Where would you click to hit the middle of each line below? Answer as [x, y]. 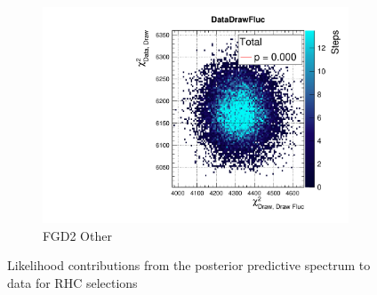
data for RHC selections [72, 282]
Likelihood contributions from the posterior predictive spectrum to [189, 265]
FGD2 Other [77, 235]
